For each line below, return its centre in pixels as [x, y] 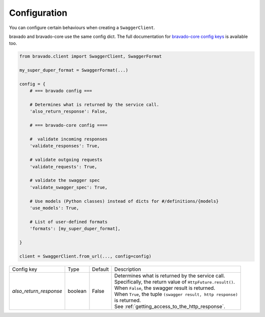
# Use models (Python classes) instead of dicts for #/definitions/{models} [124, 201]
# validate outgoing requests [66, 160]
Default [100, 269]
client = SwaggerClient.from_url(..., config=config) [85, 256]
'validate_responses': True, [65, 146]
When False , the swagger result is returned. [165, 288]
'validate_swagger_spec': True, [69, 187]
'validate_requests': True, [64, 167]
